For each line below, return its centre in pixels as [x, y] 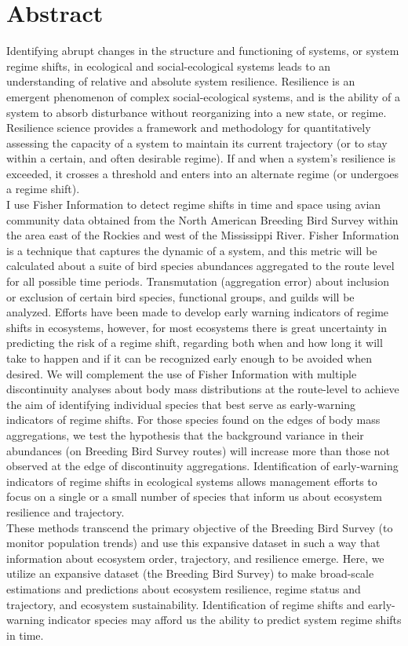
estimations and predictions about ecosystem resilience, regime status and [184, 588]
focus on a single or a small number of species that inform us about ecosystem [195, 496]
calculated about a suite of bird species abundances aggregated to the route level [200, 266]
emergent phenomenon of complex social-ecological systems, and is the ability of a [204, 96]
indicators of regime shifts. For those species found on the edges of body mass [193, 420]
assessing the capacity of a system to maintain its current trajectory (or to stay [197, 142]
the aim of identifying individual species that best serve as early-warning [181, 404]
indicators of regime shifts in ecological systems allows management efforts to [192, 481]
